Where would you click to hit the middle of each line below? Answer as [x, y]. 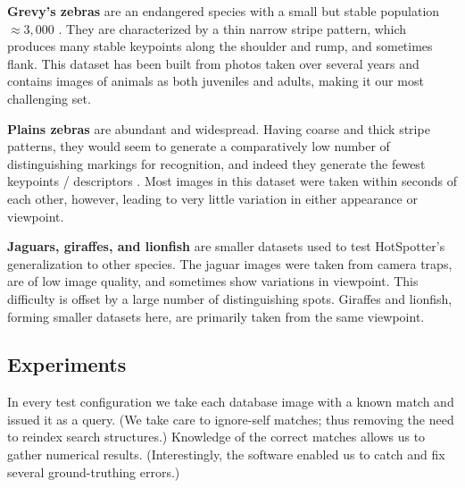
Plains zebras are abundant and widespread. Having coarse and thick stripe [219, 128]
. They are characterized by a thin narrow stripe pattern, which [232, 28]
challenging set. [49, 98]
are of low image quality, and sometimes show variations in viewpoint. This [213, 281]
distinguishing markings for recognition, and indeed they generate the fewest [216, 163]
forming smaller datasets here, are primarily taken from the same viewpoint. [216, 316]
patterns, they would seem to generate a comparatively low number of [199, 146]
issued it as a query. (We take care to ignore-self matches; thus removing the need [231, 419]
